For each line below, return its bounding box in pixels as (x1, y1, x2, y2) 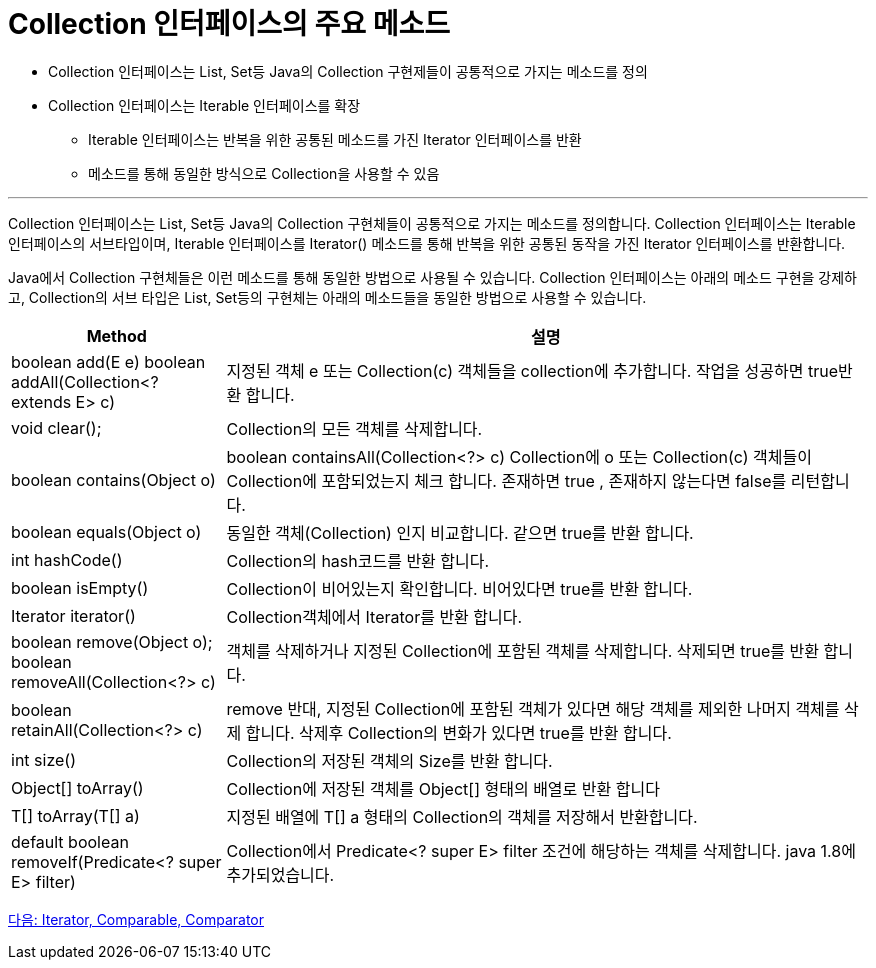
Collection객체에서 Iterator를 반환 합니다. (226, 606, 523, 627)
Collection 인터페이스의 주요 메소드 (8, 7, 450, 41)
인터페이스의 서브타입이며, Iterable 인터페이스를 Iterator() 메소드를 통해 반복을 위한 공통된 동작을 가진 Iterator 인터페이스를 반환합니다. (8, 234, 846, 252)
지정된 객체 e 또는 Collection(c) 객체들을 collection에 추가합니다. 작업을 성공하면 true (226, 360, 838, 381)
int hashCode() (11, 549, 123, 570)
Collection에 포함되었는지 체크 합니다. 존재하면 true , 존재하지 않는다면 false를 (226, 470, 787, 491)
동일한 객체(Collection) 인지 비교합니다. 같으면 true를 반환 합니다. (226, 522, 694, 543)
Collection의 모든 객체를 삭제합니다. (226, 418, 483, 439)
